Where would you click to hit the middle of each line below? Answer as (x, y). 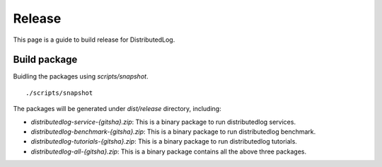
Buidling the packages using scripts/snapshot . (81, 76)
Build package (45, 60)
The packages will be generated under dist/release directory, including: (117, 109)
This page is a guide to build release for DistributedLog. (94, 40)
